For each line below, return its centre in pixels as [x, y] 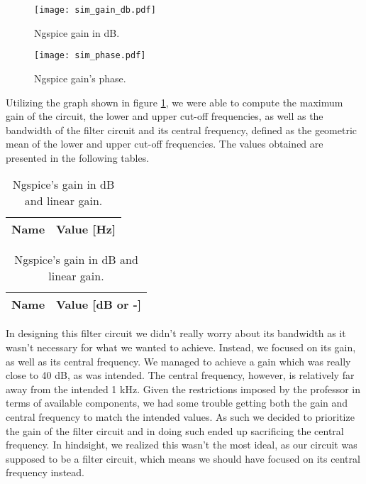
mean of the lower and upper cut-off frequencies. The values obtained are [165, 144]
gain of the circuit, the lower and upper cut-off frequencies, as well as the [165, 116]
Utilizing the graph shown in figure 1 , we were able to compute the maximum [174, 102]
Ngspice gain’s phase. [80, 78]
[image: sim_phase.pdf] [90, 56]
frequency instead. [45, 472]
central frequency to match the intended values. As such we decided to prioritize [180, 417]
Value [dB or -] [99, 304]
